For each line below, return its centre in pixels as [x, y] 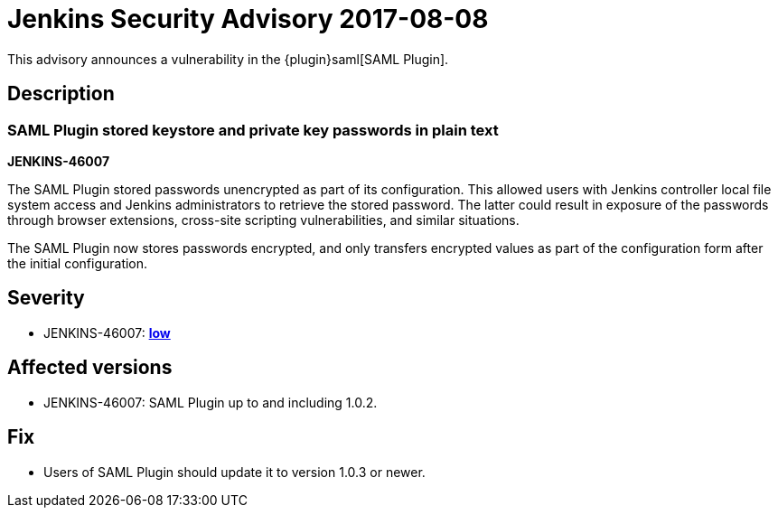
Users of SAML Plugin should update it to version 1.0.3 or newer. [234, 472]
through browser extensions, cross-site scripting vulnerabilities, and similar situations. [263, 220]
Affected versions [90, 368]
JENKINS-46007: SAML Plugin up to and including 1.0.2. [211, 402]
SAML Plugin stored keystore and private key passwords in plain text [253, 130]
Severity [46, 298]
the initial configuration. [78, 263]
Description [61, 94]
